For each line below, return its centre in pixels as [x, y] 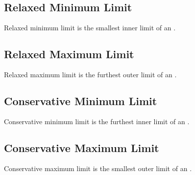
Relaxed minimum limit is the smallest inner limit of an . [90, 28]
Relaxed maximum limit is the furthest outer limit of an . [90, 74]
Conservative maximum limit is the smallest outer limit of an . [98, 168]
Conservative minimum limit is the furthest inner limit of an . [97, 121]
